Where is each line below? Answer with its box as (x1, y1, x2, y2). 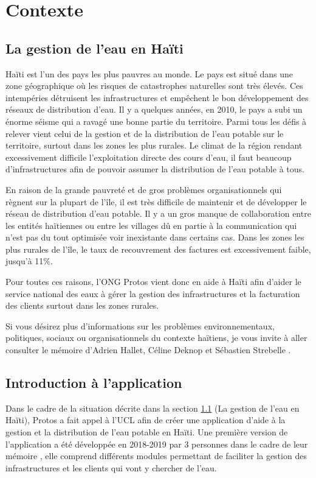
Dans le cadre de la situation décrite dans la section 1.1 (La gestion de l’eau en (5, 401, 300, 414)
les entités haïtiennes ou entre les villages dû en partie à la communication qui (5, 219, 297, 231)
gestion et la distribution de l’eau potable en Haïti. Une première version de (5, 426, 288, 438)
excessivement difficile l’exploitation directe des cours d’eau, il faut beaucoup (5, 150, 292, 163)
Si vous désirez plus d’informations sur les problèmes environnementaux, (5, 319, 275, 332)
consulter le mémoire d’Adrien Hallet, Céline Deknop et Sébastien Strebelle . (5, 343, 291, 356)
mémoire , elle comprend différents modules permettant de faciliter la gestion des (5, 449, 307, 462)
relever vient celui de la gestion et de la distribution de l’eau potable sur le (5, 127, 284, 139)
